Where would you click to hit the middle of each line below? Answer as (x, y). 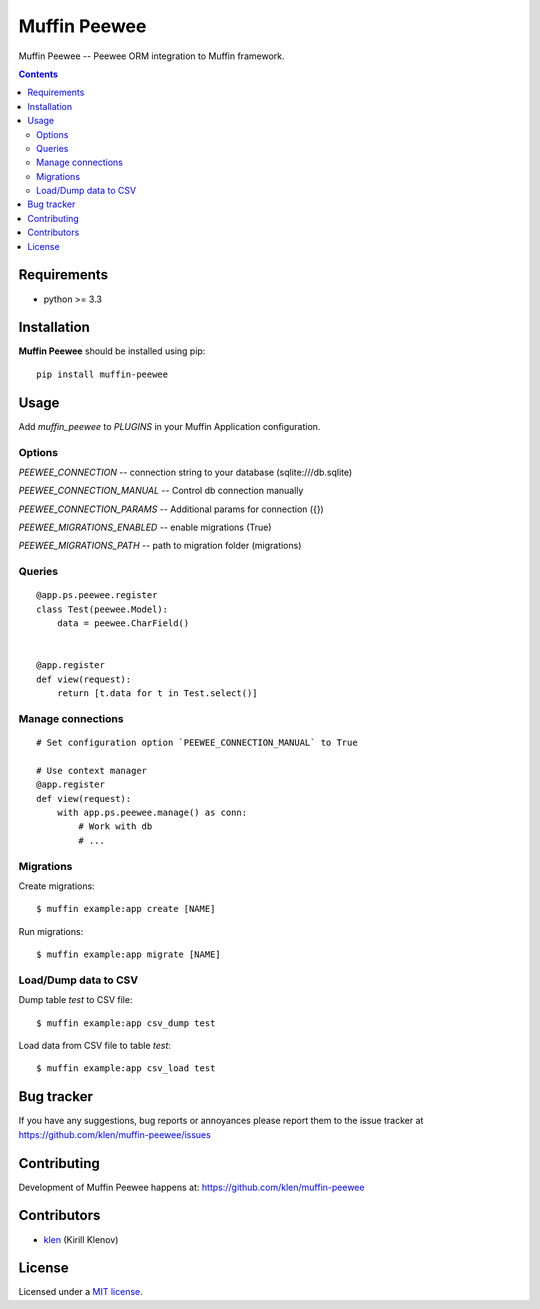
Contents (38, 74)
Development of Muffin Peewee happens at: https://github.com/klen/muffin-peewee (191, 1187)
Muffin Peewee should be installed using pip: (112, 351)
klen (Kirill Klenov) (81, 1239)
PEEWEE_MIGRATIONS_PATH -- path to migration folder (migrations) (160, 546)
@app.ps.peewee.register (97, 595)
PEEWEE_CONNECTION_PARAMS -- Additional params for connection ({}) (171, 509)
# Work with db (115, 826)
